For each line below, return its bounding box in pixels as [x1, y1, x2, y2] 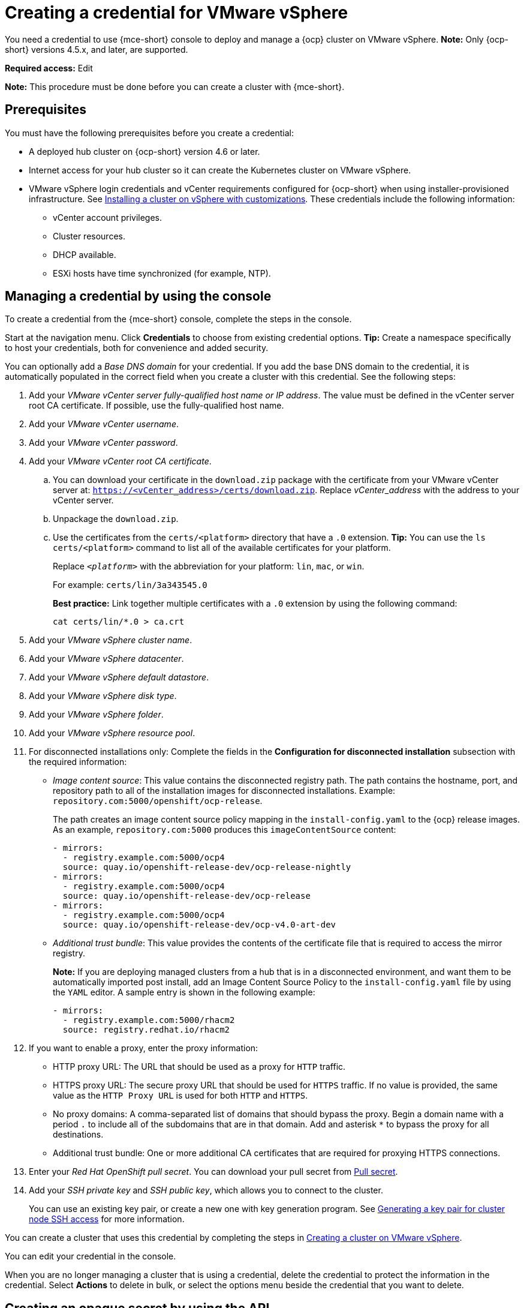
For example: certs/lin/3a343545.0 [53, 580, 207, 590]
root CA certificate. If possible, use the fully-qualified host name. [29, 400, 284, 411]
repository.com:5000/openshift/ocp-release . [53, 796, 263, 806]
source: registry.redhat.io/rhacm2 [62, 1025, 230, 1035]
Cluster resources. [53, 230, 125, 241]
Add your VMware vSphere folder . [29, 709, 164, 720]
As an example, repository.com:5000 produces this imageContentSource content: [53, 824, 396, 835]
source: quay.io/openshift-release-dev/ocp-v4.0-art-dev [62, 920, 336, 930]
